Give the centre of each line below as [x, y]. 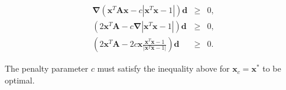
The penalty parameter [47, 68]
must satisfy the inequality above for [163, 68]
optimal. [20, 80]
